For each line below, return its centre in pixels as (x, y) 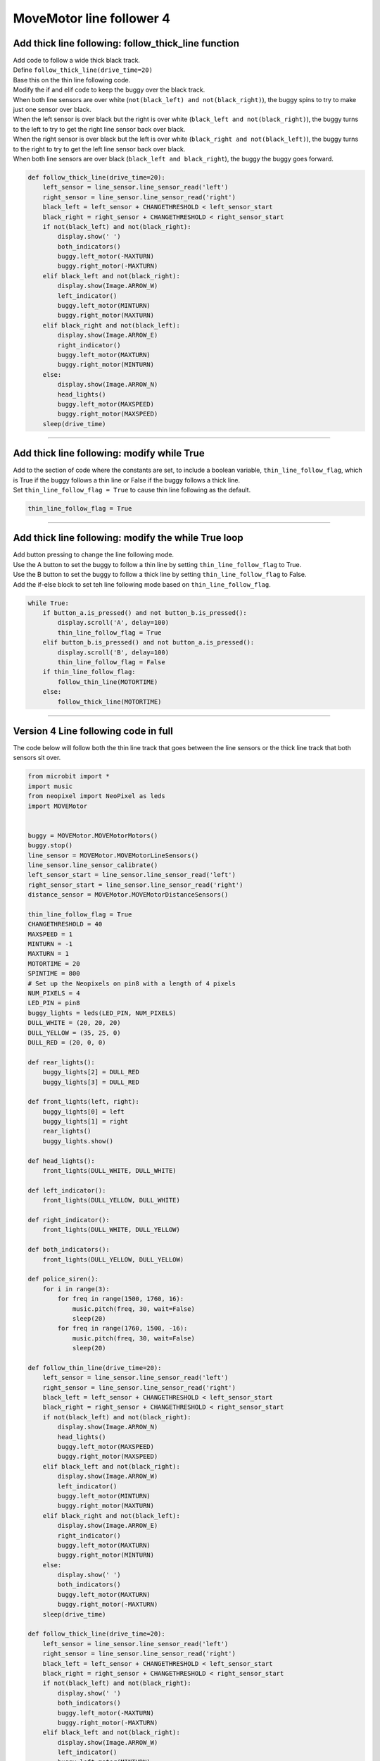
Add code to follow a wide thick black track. (77, 61)
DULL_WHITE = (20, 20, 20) (74, 1023)
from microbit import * (69, 776)
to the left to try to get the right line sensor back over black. (99, 129)
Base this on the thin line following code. (72, 80)
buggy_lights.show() (78, 1141)
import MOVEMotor (58, 806)
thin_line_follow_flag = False (111, 662)
